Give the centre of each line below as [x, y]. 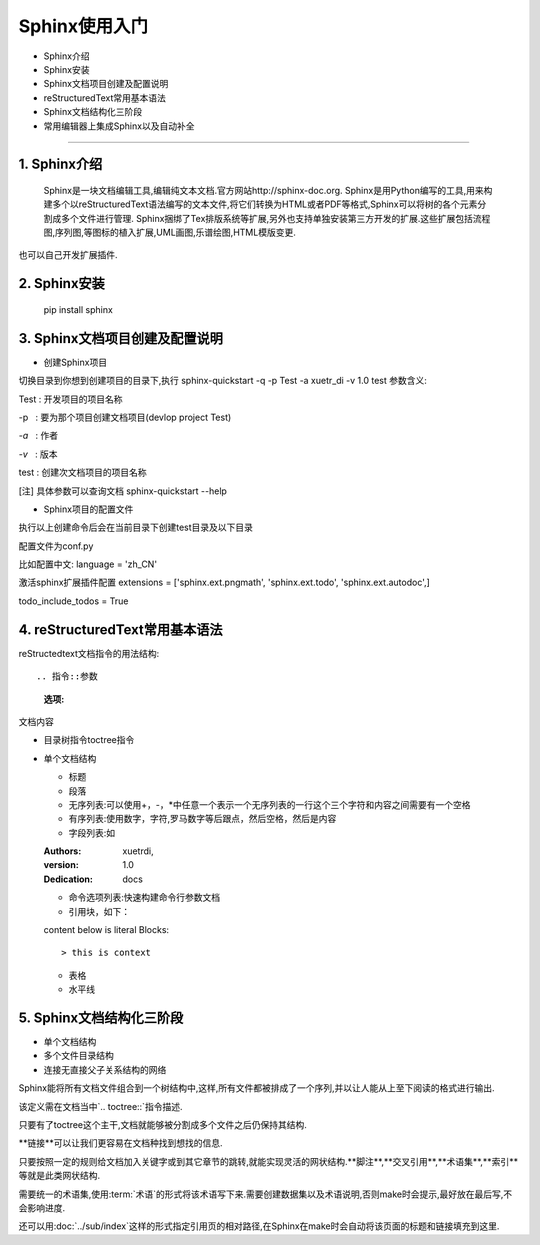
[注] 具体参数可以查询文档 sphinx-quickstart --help [122, 491]
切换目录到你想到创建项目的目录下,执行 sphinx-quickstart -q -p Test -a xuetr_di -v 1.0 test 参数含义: [222, 381]
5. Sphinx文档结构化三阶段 [101, 1018]
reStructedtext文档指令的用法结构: [89, 653]
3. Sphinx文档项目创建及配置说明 [121, 338]
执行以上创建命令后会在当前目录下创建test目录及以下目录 [136, 527]
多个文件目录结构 [78, 1056]
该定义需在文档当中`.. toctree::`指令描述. [100, 1106]
